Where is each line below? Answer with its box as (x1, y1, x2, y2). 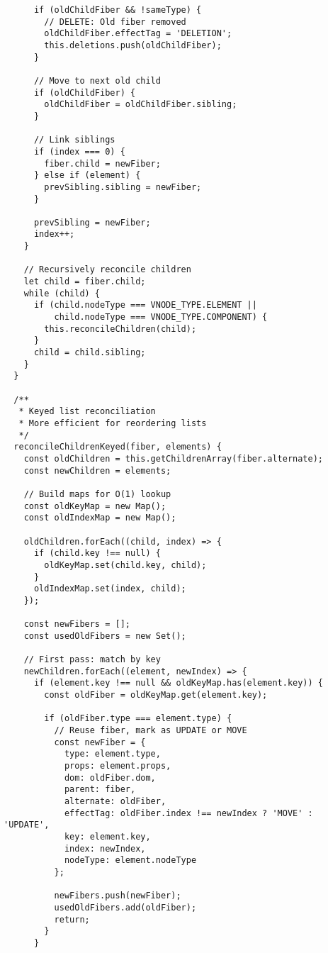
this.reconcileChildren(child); (44, 323, 197, 334)
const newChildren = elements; (23, 465, 171, 476)
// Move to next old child (33, 75, 161, 86)
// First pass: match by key (23, 654, 161, 665)
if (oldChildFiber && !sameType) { (33, 5, 202, 15)
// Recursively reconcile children (23, 264, 191, 275)
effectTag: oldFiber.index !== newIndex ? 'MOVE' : (64, 808, 313, 818)
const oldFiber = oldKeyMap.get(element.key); (44, 690, 268, 701)
